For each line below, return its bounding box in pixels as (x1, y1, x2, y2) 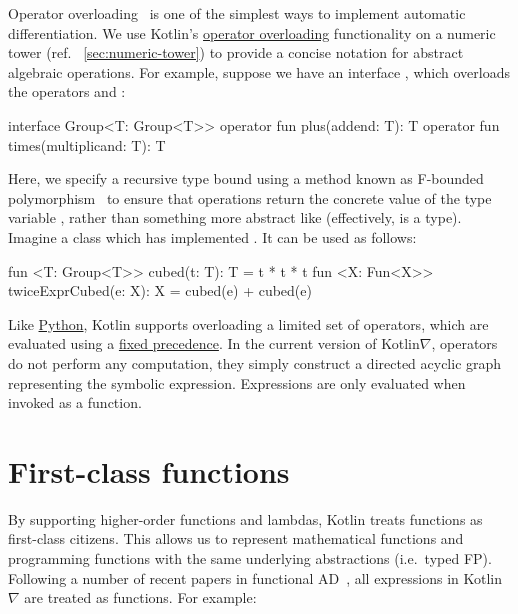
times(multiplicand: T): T (8, 134, 166, 155)
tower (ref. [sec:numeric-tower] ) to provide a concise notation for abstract (8, 42, 464, 63)
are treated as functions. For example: (24, 587, 257, 608)
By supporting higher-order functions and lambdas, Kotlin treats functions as (8, 508, 483, 529)
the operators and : (8, 81, 126, 102)
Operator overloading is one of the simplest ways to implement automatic (8, 3, 466, 23)
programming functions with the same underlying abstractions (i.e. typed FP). (8, 548, 492, 568)
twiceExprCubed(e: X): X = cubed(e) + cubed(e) (8, 280, 312, 301)
